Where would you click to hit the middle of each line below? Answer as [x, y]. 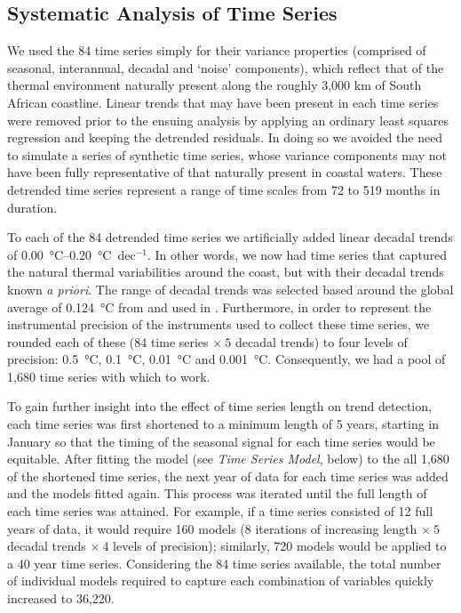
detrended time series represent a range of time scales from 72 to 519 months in [224, 189]
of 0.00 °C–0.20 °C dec [72, 254]
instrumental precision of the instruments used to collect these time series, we [219, 324]
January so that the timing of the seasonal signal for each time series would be [221, 441]
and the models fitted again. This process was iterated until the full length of [217, 493]
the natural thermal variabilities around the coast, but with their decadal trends [226, 272]
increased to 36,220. [61, 598]
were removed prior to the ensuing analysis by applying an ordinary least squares [228, 120]
